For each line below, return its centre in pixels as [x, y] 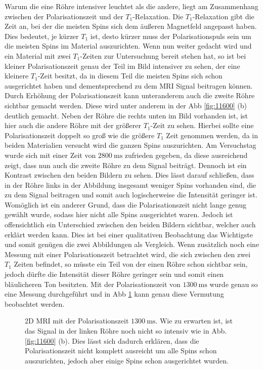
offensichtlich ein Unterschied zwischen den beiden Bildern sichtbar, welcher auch [130, 224]
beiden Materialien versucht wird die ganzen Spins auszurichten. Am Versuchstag [130, 145]
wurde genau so [234, 284]
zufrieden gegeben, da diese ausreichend [186, 155]
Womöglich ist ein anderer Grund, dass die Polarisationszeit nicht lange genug [126, 204]
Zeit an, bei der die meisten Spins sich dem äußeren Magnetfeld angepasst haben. [131, 26]
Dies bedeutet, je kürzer [42, 36]
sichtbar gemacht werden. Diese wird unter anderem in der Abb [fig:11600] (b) [126, 105]
